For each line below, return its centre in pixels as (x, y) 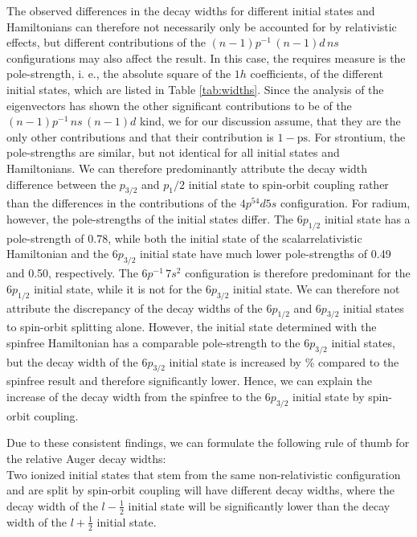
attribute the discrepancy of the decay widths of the (135, 307)
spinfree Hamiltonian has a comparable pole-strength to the (153, 342)
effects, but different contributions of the (106, 42)
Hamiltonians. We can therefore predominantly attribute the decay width (187, 168)
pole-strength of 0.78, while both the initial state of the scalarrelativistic (184, 238)
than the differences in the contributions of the (122, 203)
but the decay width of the (72, 361)
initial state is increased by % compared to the (284, 361)
